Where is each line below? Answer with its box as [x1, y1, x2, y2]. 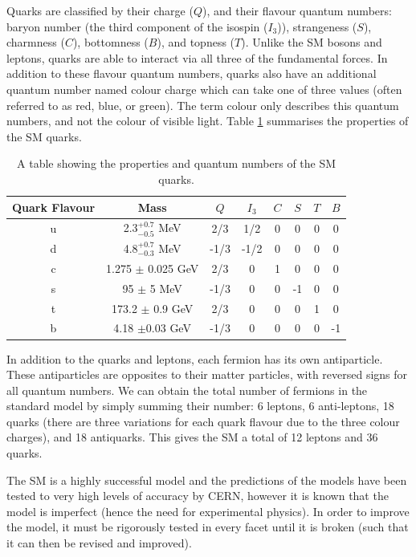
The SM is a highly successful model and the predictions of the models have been [6, 471, 407, 488]
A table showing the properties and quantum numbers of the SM [17, 155, 336, 172]
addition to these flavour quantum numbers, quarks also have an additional [6, 65, 377, 82]
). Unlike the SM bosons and [241, 34, 382, 51]
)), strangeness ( [277, 18, 357, 35]
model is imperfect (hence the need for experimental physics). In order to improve [6, 502, 410, 519]
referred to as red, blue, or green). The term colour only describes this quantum [6, 96, 399, 113]
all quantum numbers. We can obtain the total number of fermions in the [6, 381, 368, 398]
